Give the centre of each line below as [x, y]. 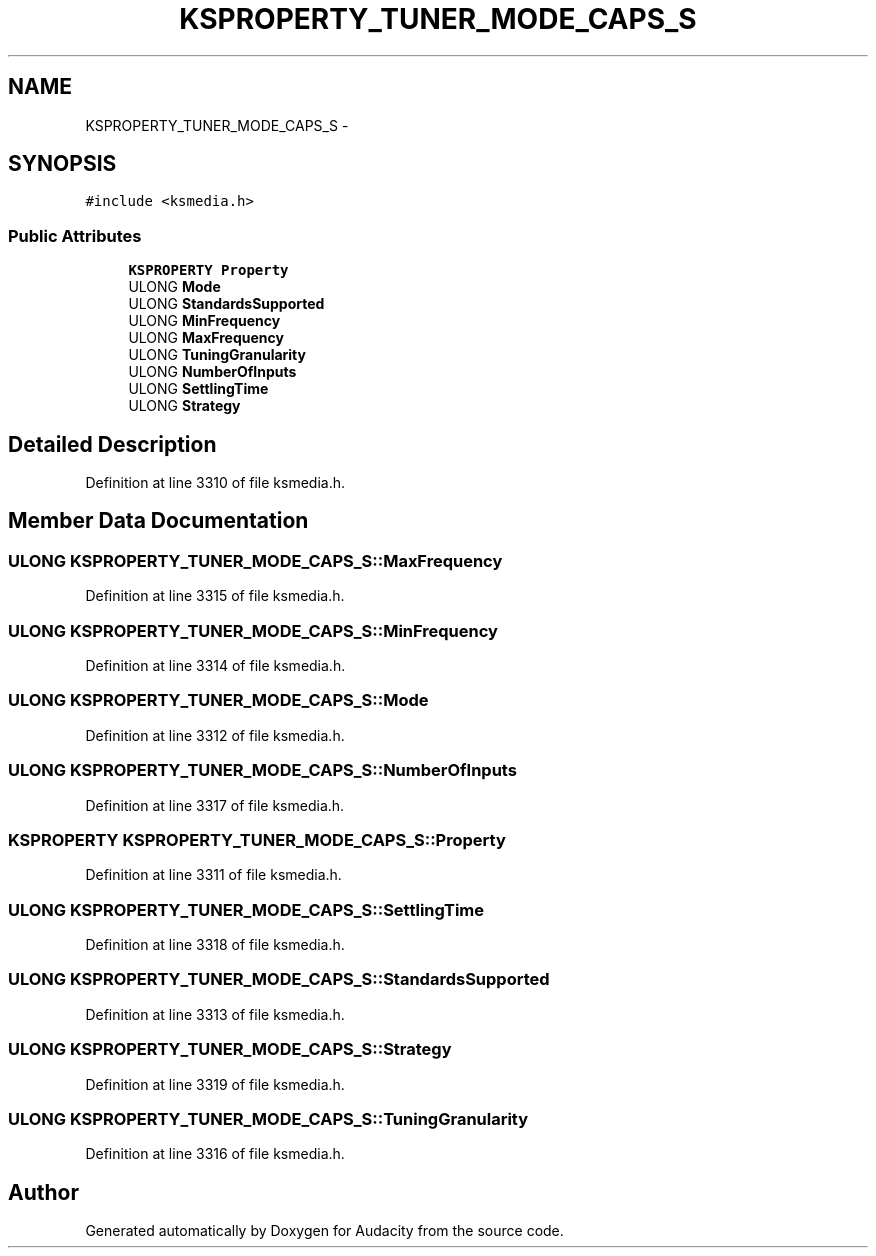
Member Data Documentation [158, 521]
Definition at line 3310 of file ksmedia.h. [215, 483]
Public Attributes [75, 235]
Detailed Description [112, 444]
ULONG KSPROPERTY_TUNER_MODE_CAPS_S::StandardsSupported [279, 979]
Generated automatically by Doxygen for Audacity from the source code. [324, 1231]
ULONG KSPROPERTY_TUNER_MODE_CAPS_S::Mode [218, 700]
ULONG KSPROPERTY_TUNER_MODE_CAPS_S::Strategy [230, 1049]
